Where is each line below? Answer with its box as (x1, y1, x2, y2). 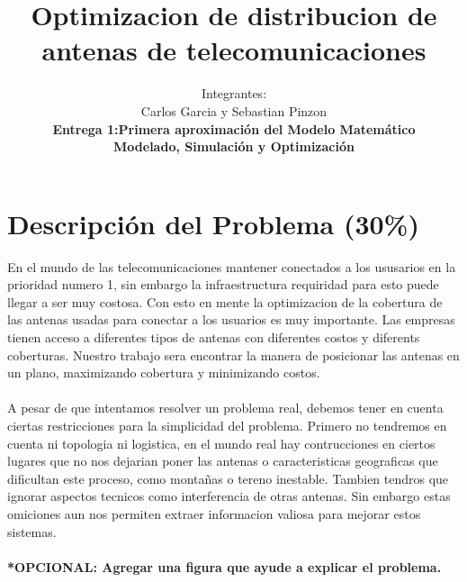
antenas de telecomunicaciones (41, 32, 427, 68)
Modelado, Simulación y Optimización (113, 137, 355, 156)
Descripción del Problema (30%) (7, 205, 419, 241)
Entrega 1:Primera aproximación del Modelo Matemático (52, 119, 416, 138)
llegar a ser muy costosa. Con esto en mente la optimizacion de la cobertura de (7, 292, 443, 311)
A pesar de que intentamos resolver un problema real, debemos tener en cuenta (7, 398, 444, 417)
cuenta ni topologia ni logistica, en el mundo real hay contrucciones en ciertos (7, 433, 436, 452)
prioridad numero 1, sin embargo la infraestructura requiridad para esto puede (7, 275, 439, 294)
